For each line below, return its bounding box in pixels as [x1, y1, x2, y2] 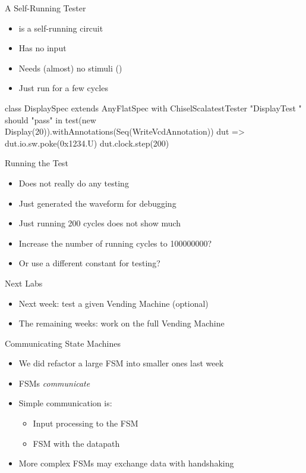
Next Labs [5, 276, 43, 289]
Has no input [18, 42, 67, 54]
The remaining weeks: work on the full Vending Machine [18, 317, 225, 329]
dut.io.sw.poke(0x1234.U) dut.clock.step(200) [5, 136, 169, 149]
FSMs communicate [18, 376, 90, 389]
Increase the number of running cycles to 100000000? [18, 236, 212, 249]
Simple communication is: [18, 397, 112, 409]
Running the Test [5, 157, 68, 169]
